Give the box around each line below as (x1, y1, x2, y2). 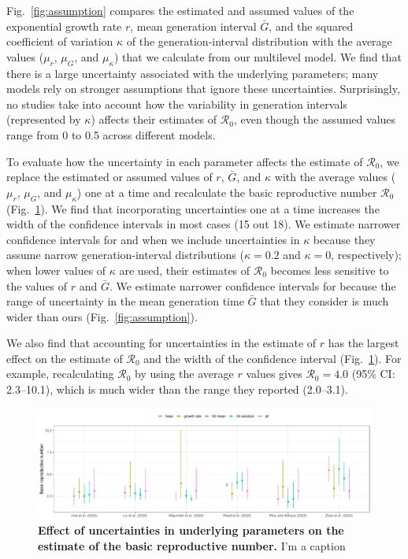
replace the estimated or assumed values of (6, 168, 213, 185)
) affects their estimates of (91, 111, 217, 128)
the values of (6, 277, 68, 294)
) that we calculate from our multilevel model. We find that (113, 48, 402, 65)
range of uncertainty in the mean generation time (6, 293, 244, 309)
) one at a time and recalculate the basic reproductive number (76, 183, 377, 200)
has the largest (328, 335, 399, 351)
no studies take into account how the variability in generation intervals (6, 95, 347, 112)
